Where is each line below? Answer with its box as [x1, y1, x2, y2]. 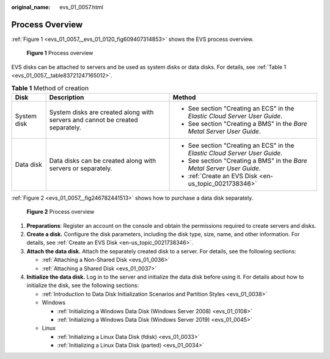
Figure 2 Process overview [26, 208, 95, 216]
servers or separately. [49, 164, 112, 172]
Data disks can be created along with [49, 156, 156, 165]
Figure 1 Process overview [26, 49, 94, 57]
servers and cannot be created [49, 115, 138, 124]
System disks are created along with [49, 107, 154, 116]
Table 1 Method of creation [11, 84, 89, 92]
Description [49, 93, 84, 101]
